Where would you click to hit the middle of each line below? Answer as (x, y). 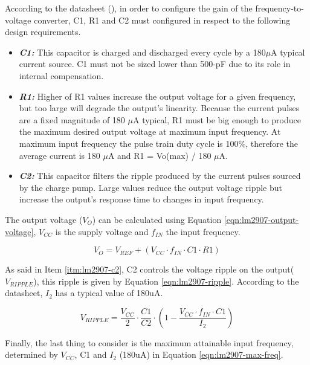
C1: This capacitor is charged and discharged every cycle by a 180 (142, 52)
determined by (31, 354)
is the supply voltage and (102, 231)
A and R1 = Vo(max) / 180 (160, 155)
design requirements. (43, 32)
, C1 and (91, 354)
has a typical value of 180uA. (109, 293)
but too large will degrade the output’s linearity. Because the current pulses (159, 108)
